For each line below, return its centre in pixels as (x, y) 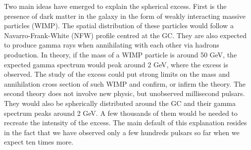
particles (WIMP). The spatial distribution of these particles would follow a (119, 25)
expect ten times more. (39, 142)
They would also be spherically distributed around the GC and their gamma (120, 103)
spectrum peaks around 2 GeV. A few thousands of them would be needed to (121, 113)
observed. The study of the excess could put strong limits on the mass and (117, 74)
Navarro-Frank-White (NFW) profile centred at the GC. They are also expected (125, 35)
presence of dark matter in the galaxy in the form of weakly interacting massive (125, 16)
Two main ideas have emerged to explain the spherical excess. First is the (115, 6)
